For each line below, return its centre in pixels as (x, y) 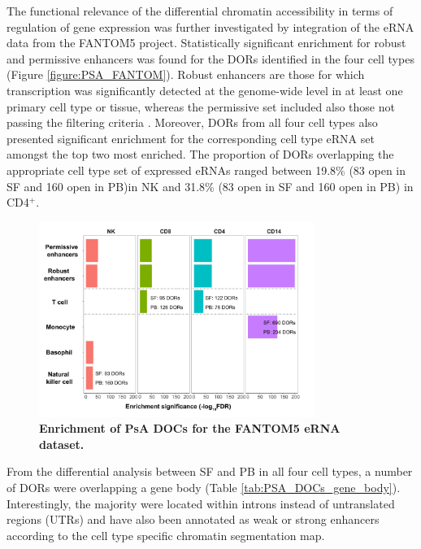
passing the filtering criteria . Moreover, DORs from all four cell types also (192, 122)
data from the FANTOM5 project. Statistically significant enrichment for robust (206, 43)
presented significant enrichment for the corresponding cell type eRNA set (191, 138)
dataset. (62, 444)
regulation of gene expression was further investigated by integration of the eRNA (210, 26)
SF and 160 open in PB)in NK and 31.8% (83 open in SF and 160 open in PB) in (210, 186)
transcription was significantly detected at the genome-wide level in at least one (205, 90)
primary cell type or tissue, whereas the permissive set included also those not (201, 106)
